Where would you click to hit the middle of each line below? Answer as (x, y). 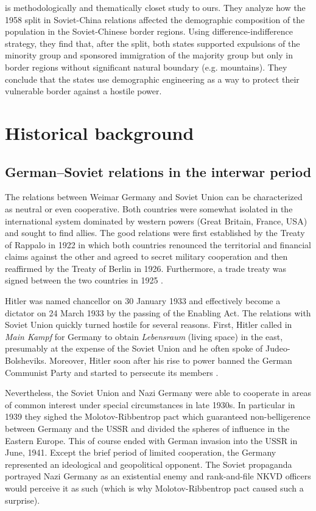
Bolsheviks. (26, 360)
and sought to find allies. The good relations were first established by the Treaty (155, 233)
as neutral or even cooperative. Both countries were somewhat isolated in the (149, 208)
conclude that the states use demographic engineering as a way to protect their (152, 79)
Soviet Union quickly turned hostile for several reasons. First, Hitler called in (149, 325)
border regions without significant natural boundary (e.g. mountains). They (146, 67)
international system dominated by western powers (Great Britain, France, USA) (156, 221)
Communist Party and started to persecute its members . (112, 372)
